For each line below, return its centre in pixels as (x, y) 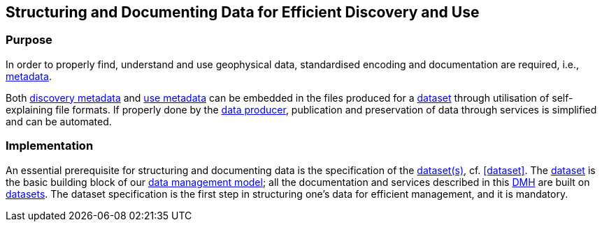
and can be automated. (59, 121)
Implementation (50, 146)
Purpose (29, 40)
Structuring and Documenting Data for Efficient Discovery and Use (243, 12)
